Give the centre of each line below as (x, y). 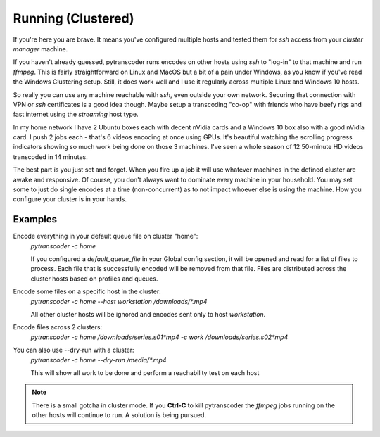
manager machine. (40, 49)
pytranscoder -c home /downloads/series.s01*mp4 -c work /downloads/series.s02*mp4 (159, 337)
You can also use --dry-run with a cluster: (74, 350)
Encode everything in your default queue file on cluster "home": (106, 236)
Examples (35, 219)
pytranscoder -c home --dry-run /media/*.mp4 (99, 360)
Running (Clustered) (74, 18)
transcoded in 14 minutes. (50, 157)
